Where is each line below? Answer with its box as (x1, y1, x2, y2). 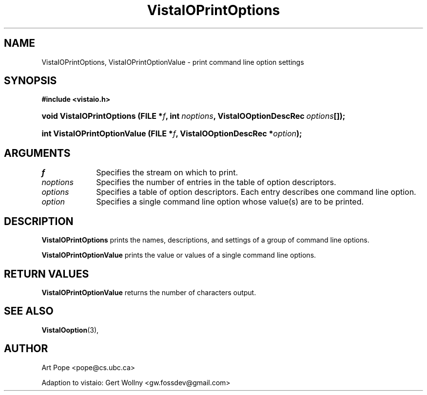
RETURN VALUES (4, 267, 89, 280)
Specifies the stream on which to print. (96, 168, 238, 178)
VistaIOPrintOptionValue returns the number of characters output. (41, 288, 256, 297)
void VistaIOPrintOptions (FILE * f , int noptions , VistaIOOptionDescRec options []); (41, 111, 346, 121)
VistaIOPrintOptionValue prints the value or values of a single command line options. (41, 251, 316, 260)
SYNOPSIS (4, 75, 57, 87)
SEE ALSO (4, 305, 54, 318)
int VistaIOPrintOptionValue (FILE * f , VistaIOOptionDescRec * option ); (41, 129, 302, 139)
